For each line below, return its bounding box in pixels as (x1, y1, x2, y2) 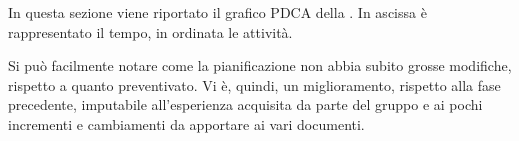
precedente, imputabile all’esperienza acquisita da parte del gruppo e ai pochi (8, 94, 483, 115)
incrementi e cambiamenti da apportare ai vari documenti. (8, 113, 365, 134)
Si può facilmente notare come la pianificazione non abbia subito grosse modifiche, (8, 55, 512, 76)
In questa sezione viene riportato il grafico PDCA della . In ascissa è (8, 2, 427, 22)
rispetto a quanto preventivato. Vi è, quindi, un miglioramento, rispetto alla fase (8, 74, 501, 95)
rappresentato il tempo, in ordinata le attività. (8, 21, 293, 42)
